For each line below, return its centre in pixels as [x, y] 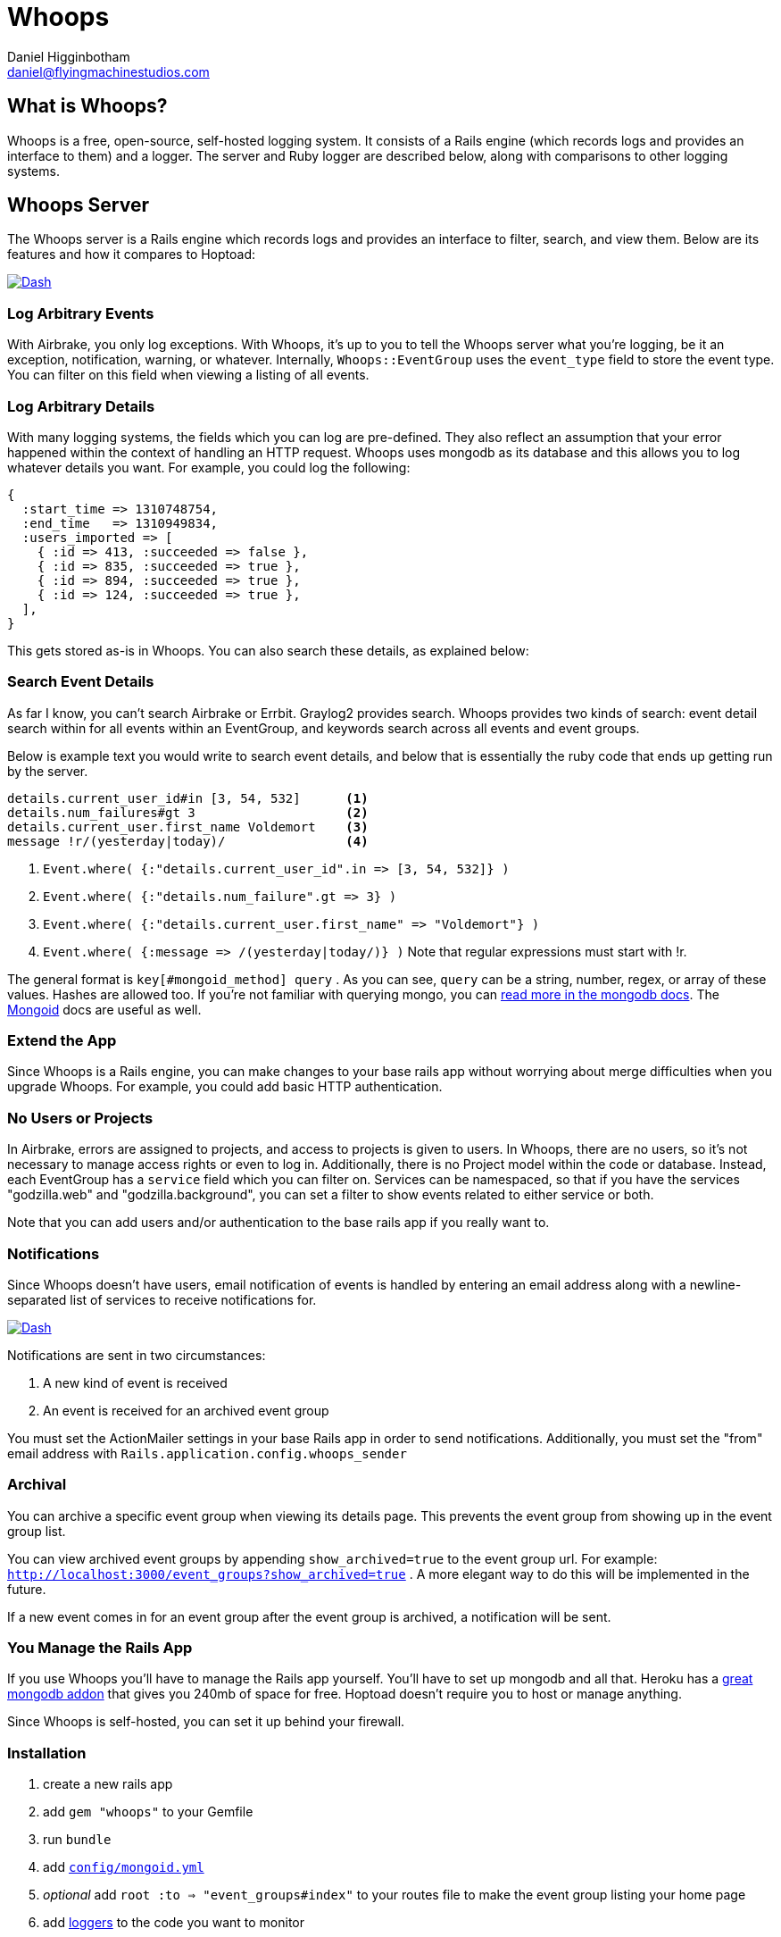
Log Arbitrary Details [81, 406]
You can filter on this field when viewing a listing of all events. [188, 375]
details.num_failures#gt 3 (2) [188, 812]
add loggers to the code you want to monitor [174, 1923]
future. [27, 1589]
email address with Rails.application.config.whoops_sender [207, 1453]
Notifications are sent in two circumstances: [137, 1355]
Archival [37, 1485]
